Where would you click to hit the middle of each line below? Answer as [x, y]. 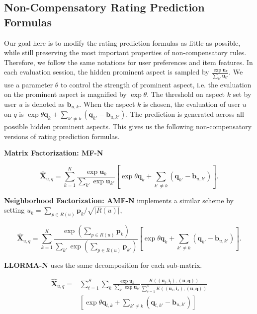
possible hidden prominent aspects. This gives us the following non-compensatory [128, 126]
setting [14, 210]
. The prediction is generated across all [185, 114]
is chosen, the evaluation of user [192, 104]
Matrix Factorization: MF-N [54, 153]
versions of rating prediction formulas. [62, 136]
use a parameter [29, 84]
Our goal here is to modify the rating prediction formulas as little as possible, [122, 42]
